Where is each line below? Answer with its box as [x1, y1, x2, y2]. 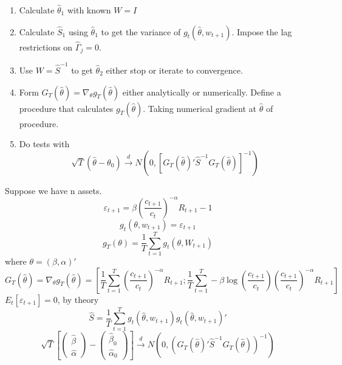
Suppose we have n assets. [5, 184, 102, 196]
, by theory [57, 293, 99, 305]
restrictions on [19, 40, 73, 53]
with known [67, 4, 111, 16]
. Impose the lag [231, 25, 292, 38]
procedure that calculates [19, 102, 114, 114]
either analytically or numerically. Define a [122, 85, 281, 98]
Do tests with [19, 137, 70, 150]
